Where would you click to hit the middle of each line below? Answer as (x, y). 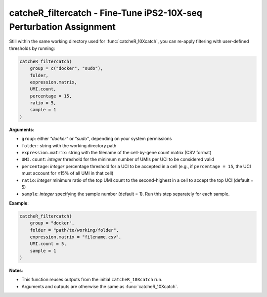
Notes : (16, 271)
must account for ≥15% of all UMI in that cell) (67, 173)
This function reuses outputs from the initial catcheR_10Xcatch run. (92, 280)
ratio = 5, (43, 103)
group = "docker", (52, 223)
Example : (19, 203)
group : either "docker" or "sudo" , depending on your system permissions (97, 139)
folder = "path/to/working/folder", (74, 230)
